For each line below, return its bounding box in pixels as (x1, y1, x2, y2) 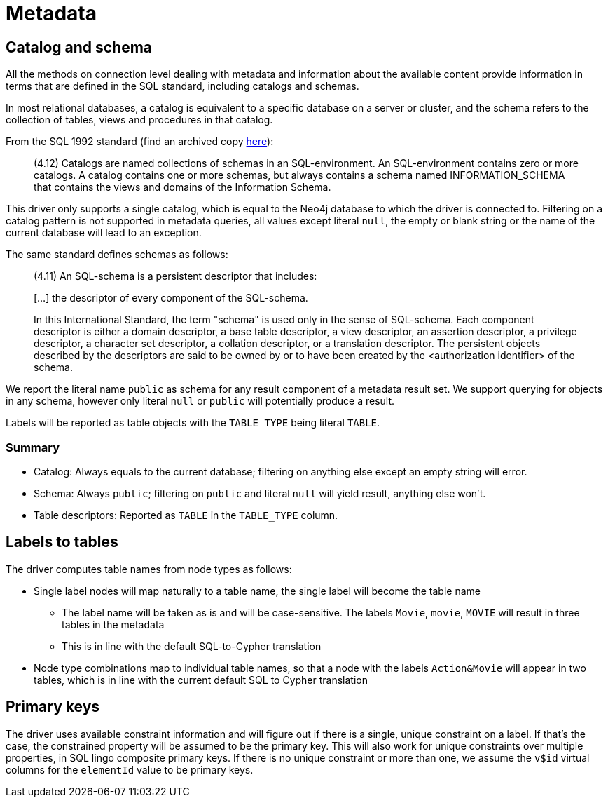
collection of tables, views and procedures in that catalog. (6, 114, 273, 126)
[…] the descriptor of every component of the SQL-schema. (34, 292, 308, 304)
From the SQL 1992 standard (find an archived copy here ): (6, 135, 274, 148)
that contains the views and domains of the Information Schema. (34, 181, 331, 194)
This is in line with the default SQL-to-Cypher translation (62, 640, 322, 652)
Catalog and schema (6, 38, 153, 56)
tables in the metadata (62, 618, 165, 630)
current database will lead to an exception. (6, 227, 202, 239)
